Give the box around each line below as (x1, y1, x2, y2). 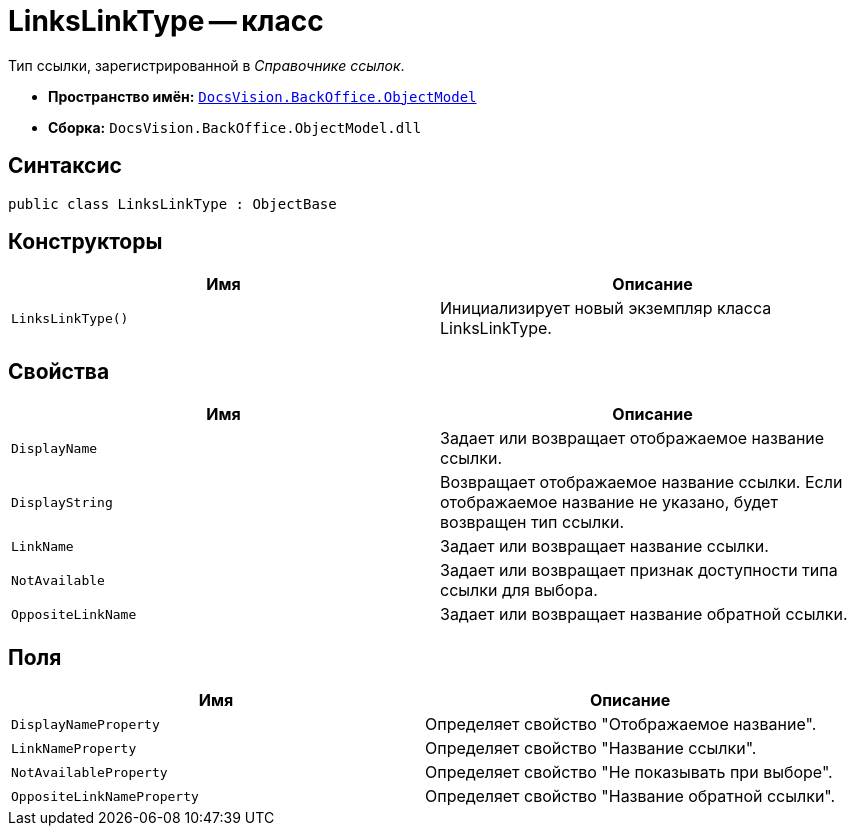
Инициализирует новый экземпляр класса (440, 298, 772, 319)
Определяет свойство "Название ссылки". (425, 738, 757, 759)
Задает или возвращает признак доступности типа (440, 560, 838, 581)
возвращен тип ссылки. (440, 512, 624, 533)
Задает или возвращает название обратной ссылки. (440, 604, 848, 625)
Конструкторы (8, 229, 163, 255)
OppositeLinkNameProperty (11, 788, 199, 804)
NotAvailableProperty (11, 764, 168, 780)
